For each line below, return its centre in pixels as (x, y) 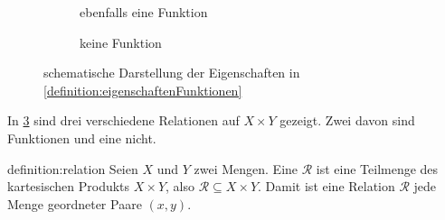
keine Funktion (121, 42)
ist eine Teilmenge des (377, 168)
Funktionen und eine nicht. (82, 137)
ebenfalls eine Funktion (144, 12)
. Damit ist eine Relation (327, 186)
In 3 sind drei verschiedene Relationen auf (123, 120)
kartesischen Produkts (69, 186)
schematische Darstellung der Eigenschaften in (172, 73)
